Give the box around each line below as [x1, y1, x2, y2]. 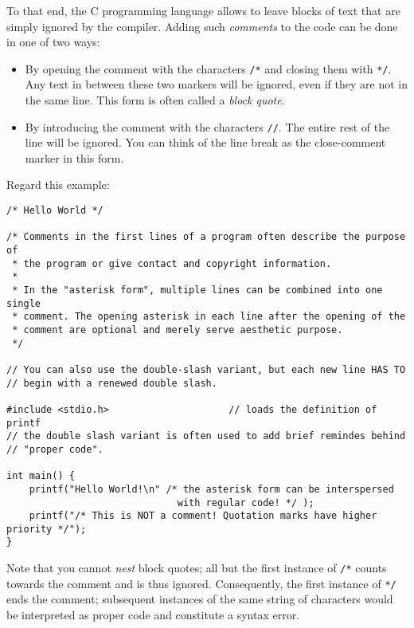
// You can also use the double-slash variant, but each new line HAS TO [6, 363, 406, 375]
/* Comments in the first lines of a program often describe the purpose [6, 231, 406, 243]
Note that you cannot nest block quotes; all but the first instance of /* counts [6, 559, 387, 576]
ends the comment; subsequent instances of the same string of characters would [6, 591, 393, 607]
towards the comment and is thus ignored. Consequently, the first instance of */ [6, 575, 396, 591]
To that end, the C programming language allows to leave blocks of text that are [6, 2, 400, 18]
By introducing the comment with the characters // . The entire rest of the [25, 118, 390, 135]
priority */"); [6, 523, 87, 535]
